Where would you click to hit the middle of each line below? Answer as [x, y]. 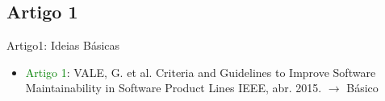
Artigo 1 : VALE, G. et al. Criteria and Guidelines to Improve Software [201, 72]
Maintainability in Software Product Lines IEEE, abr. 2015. [174, 88]
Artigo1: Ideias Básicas [63, 45]
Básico [362, 88]
